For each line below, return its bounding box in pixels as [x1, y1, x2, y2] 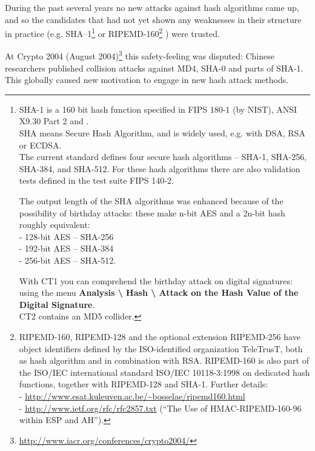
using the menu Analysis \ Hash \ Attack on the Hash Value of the [19, 286, 299, 299]
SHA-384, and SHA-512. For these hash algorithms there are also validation [19, 162, 300, 175]
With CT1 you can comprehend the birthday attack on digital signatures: [19, 274, 293, 287]
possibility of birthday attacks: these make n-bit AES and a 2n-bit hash [19, 206, 285, 219]
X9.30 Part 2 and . [19, 115, 89, 127]
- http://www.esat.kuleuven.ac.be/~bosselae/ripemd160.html [19, 389, 245, 402]
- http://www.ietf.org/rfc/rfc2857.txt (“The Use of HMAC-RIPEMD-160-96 [19, 401, 302, 414]
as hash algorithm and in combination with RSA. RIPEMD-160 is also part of [19, 354, 309, 367]
